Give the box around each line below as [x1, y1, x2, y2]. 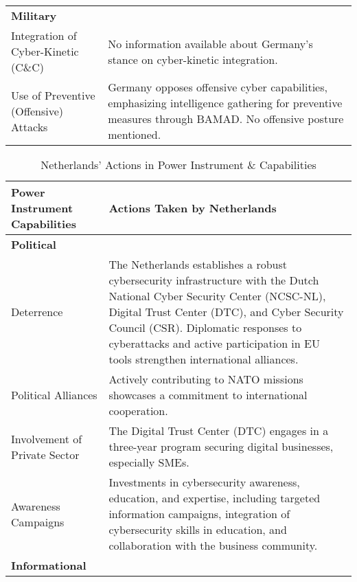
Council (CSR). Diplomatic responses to [108, 320, 302, 335]
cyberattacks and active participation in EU [108, 335, 320, 351]
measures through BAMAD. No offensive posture [108, 111, 344, 126]
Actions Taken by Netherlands [108, 200, 277, 216]
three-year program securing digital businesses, [108, 438, 334, 454]
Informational [11, 557, 87, 573]
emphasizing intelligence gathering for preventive [108, 95, 343, 111]
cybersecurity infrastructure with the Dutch [108, 272, 319, 288]
